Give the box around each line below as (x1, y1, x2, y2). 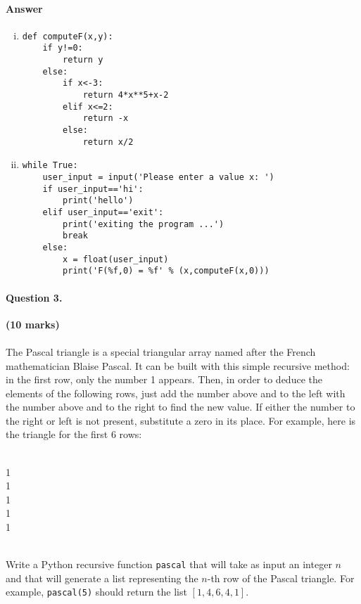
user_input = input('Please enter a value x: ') (42, 172, 274, 183)
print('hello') (63, 195, 134, 206)
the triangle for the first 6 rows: (6, 427, 142, 442)
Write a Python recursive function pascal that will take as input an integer (6, 557, 332, 572)
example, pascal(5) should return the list (6, 584, 187, 599)
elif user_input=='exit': (42, 207, 164, 217)
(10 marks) (6, 316, 60, 331)
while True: (22, 160, 78, 171)
